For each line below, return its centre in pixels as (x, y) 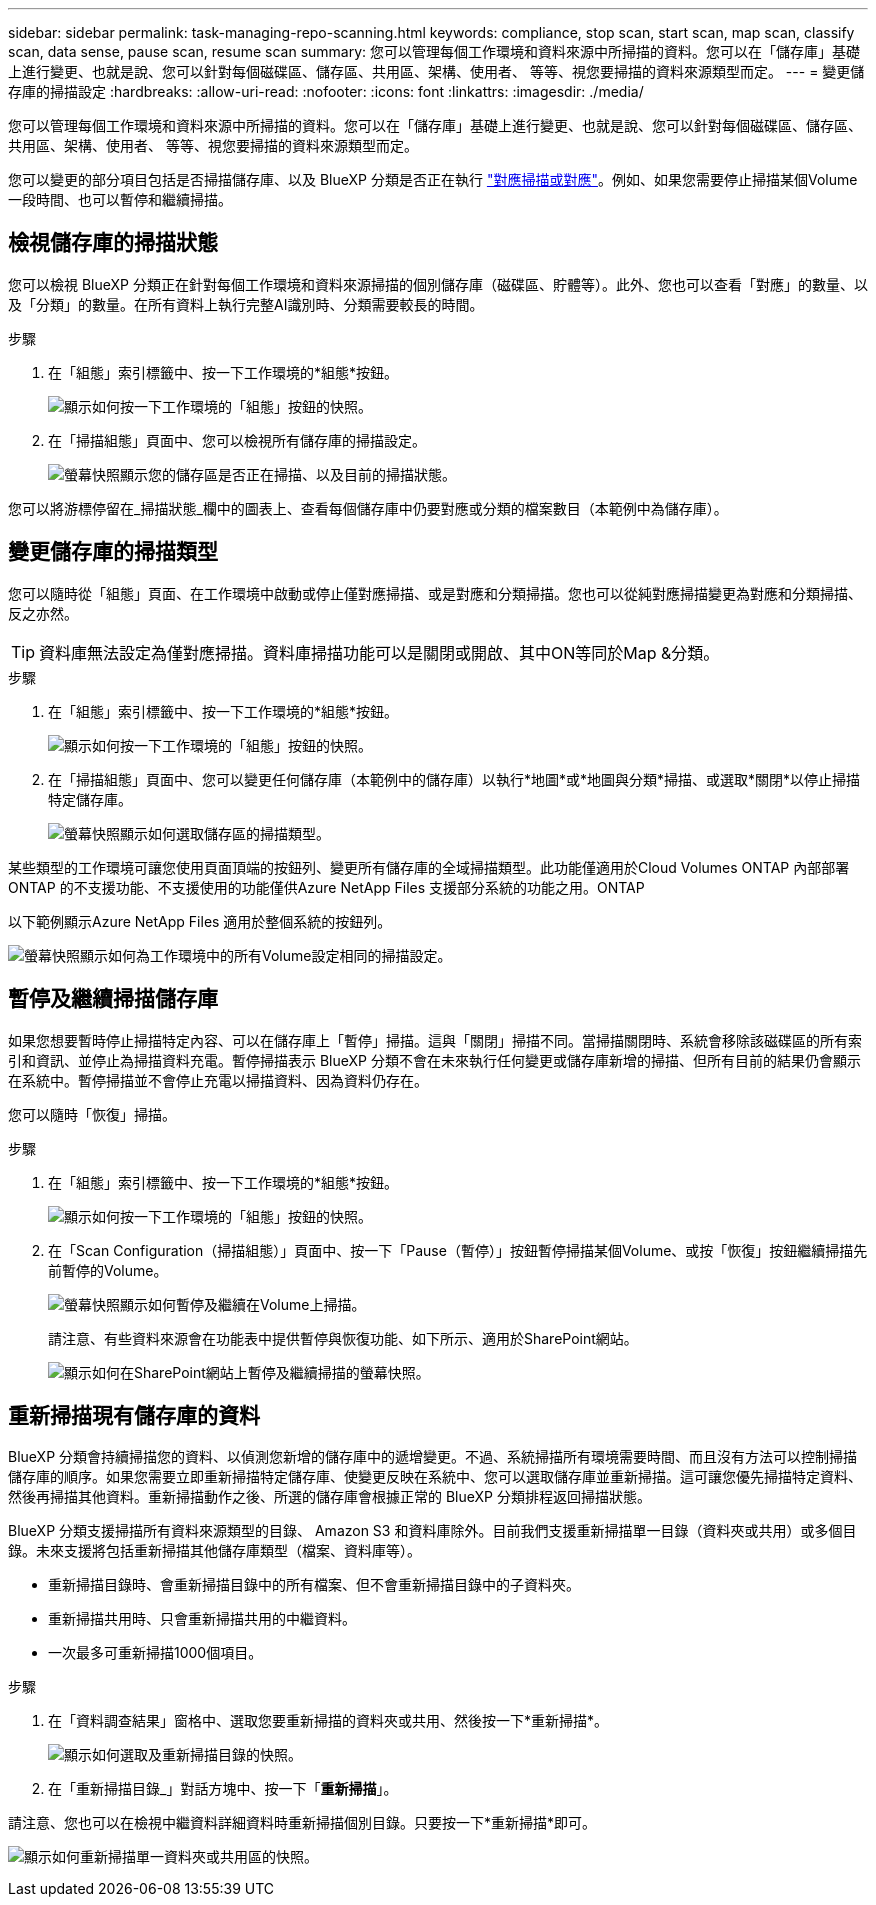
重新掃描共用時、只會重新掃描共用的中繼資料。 (202, 1619)
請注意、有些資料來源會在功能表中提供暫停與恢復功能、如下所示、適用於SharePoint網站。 (343, 1338)
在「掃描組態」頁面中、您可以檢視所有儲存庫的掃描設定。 (237, 440)
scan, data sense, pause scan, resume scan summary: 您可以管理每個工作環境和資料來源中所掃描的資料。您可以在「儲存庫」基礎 (434, 51)
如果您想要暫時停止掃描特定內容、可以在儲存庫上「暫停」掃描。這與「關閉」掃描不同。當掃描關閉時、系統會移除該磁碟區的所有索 (435, 1040)
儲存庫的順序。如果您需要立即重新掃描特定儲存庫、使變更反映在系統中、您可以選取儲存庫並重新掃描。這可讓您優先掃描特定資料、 (435, 1477)
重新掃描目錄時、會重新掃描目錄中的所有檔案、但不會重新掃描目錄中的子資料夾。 (314, 1585)
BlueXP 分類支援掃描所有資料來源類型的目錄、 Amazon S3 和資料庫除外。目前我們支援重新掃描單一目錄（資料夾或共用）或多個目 (432, 1531)
